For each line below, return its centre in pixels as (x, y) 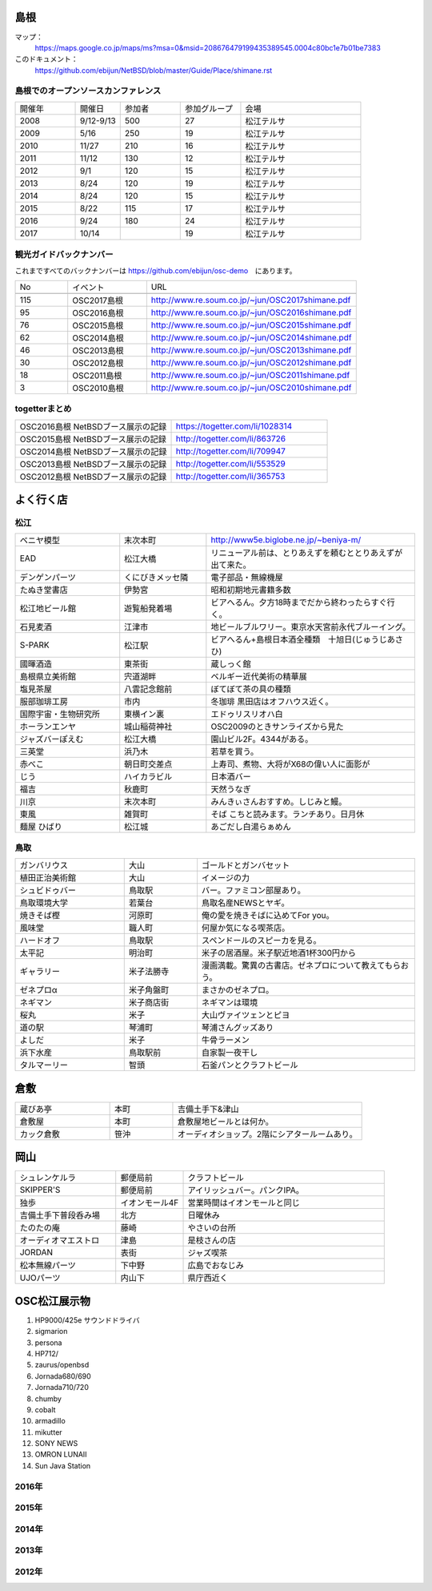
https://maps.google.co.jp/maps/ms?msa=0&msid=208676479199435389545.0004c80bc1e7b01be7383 (208, 47)
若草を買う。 (235, 751)
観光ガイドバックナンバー (64, 255)
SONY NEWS (56, 1444)
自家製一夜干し (230, 1053)
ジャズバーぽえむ (52, 739)
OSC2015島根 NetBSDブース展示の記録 (93, 439)
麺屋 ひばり (41, 827)
